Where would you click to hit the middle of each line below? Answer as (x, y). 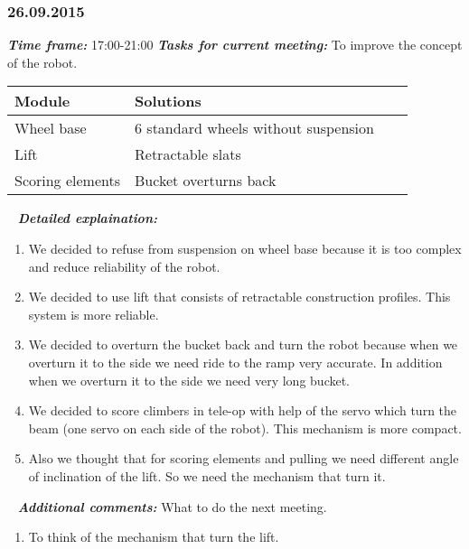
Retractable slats (188, 154)
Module (42, 101)
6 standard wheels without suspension (254, 128)
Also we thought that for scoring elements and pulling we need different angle (244, 458)
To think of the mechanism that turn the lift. (154, 537)
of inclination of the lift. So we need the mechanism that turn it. (207, 475)
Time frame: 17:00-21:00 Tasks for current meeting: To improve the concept (235, 45)
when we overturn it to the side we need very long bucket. (189, 380)
